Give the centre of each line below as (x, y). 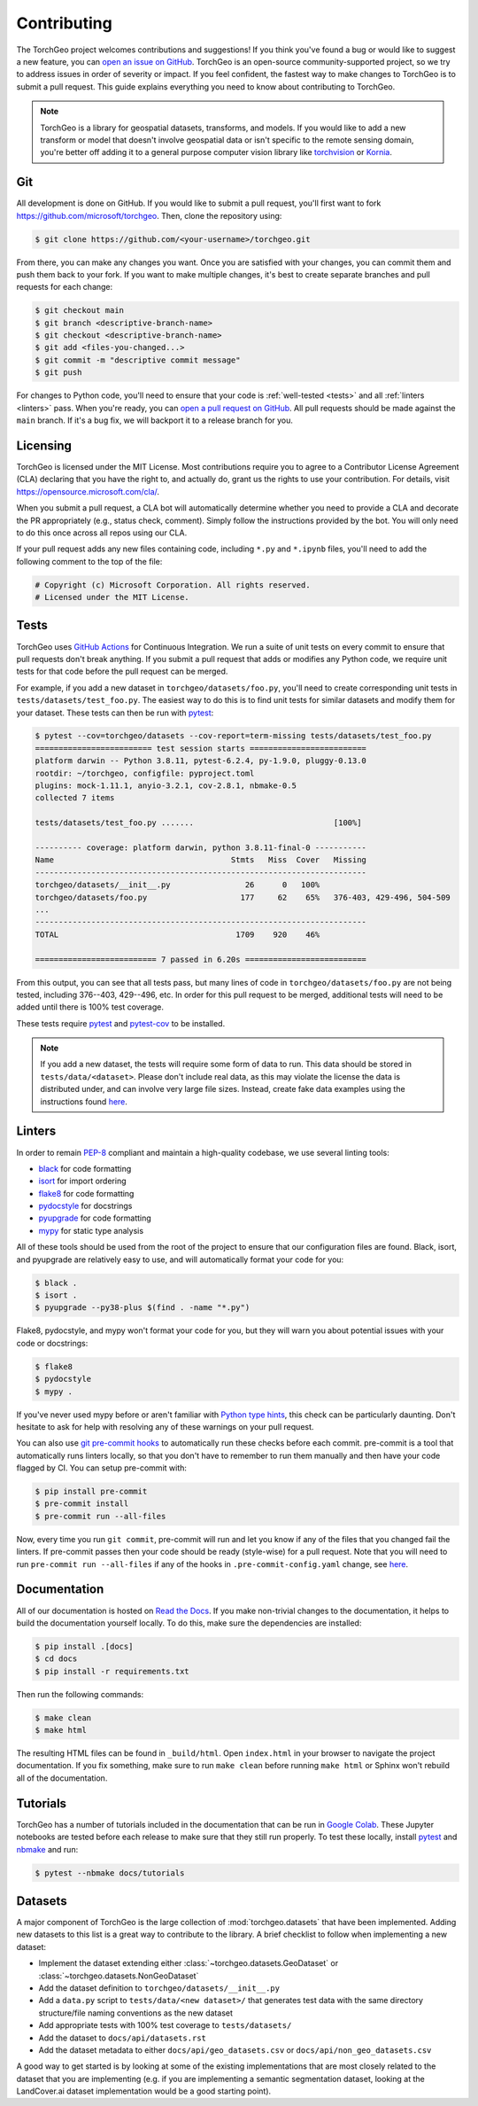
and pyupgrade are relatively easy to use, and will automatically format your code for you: (180, 1260)
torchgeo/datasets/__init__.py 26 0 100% (177, 885)
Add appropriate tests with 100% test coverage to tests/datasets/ (165, 2025)
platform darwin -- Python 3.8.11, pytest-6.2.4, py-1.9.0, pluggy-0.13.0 (201, 761)
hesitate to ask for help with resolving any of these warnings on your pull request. (165, 1426)
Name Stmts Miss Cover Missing (201, 860)
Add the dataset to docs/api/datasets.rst (123, 2038)
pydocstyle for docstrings (85, 1206)
